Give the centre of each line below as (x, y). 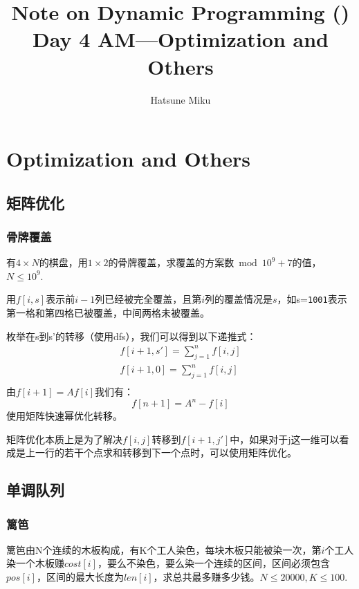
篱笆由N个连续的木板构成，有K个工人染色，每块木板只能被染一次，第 (164, 549)
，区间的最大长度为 (80, 577)
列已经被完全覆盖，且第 (148, 299)
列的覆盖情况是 (239, 299)
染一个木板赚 (35, 563)
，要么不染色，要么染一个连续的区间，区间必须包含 (214, 563)
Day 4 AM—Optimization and (181, 39)
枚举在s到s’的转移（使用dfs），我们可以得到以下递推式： (131, 336)
